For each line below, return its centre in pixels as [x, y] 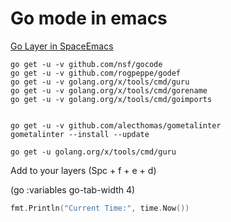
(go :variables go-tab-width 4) [73, 189]
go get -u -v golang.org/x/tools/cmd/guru [100, 82]
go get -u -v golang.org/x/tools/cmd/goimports [111, 99]
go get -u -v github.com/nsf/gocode [86, 64]
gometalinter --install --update [80, 134]
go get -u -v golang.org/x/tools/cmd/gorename [109, 90]
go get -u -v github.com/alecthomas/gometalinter [116, 125]
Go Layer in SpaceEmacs [62, 46]
